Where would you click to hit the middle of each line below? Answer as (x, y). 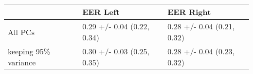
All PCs (21, 32)
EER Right (189, 12)
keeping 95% (29, 51)
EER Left (101, 12)
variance (22, 62)
